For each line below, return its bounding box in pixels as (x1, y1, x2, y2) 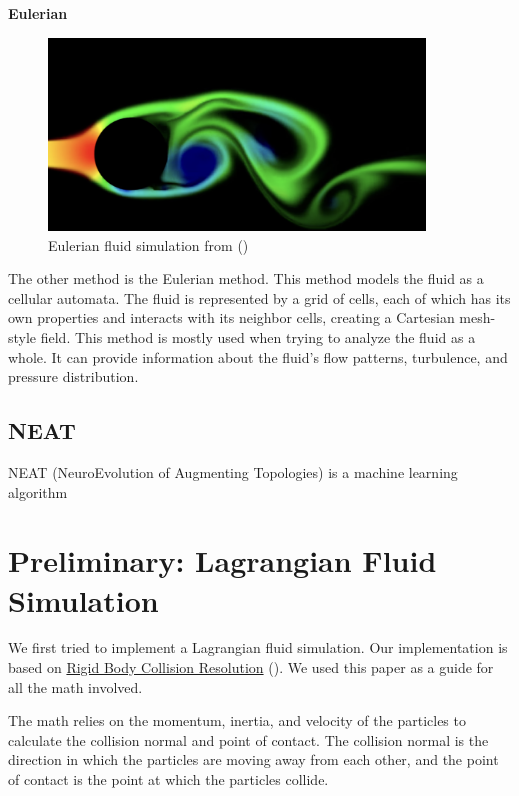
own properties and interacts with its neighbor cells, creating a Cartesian (8, 307, 455, 328)
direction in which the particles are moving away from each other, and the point (8, 749, 499, 770)
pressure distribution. (8, 366, 139, 387)
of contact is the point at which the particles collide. (8, 769, 329, 789)
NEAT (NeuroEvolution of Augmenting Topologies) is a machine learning (8, 461, 458, 482)
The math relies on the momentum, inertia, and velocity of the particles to (8, 710, 466, 731)
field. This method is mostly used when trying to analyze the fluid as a (40, 326, 476, 347)
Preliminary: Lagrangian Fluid (8, 540, 437, 581)
